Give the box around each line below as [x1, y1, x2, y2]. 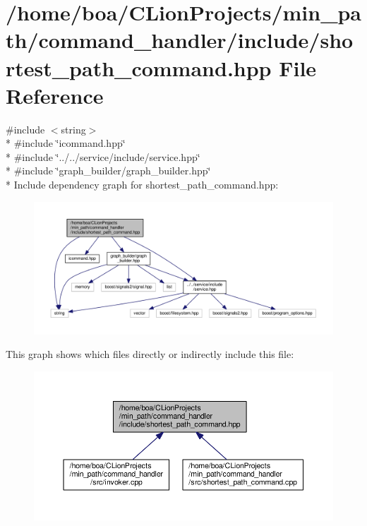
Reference [6, 80, 104, 109]
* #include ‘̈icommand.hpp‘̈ [6, 136, 126, 150]
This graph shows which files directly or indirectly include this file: [6, 347, 294, 361]
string [61, 121, 86, 136]
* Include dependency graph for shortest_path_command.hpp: [6, 177, 279, 192]
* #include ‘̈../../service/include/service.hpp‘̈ [6, 149, 200, 164]
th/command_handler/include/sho [6, 25, 354, 54]
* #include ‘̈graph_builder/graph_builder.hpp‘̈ [6, 163, 211, 178]
